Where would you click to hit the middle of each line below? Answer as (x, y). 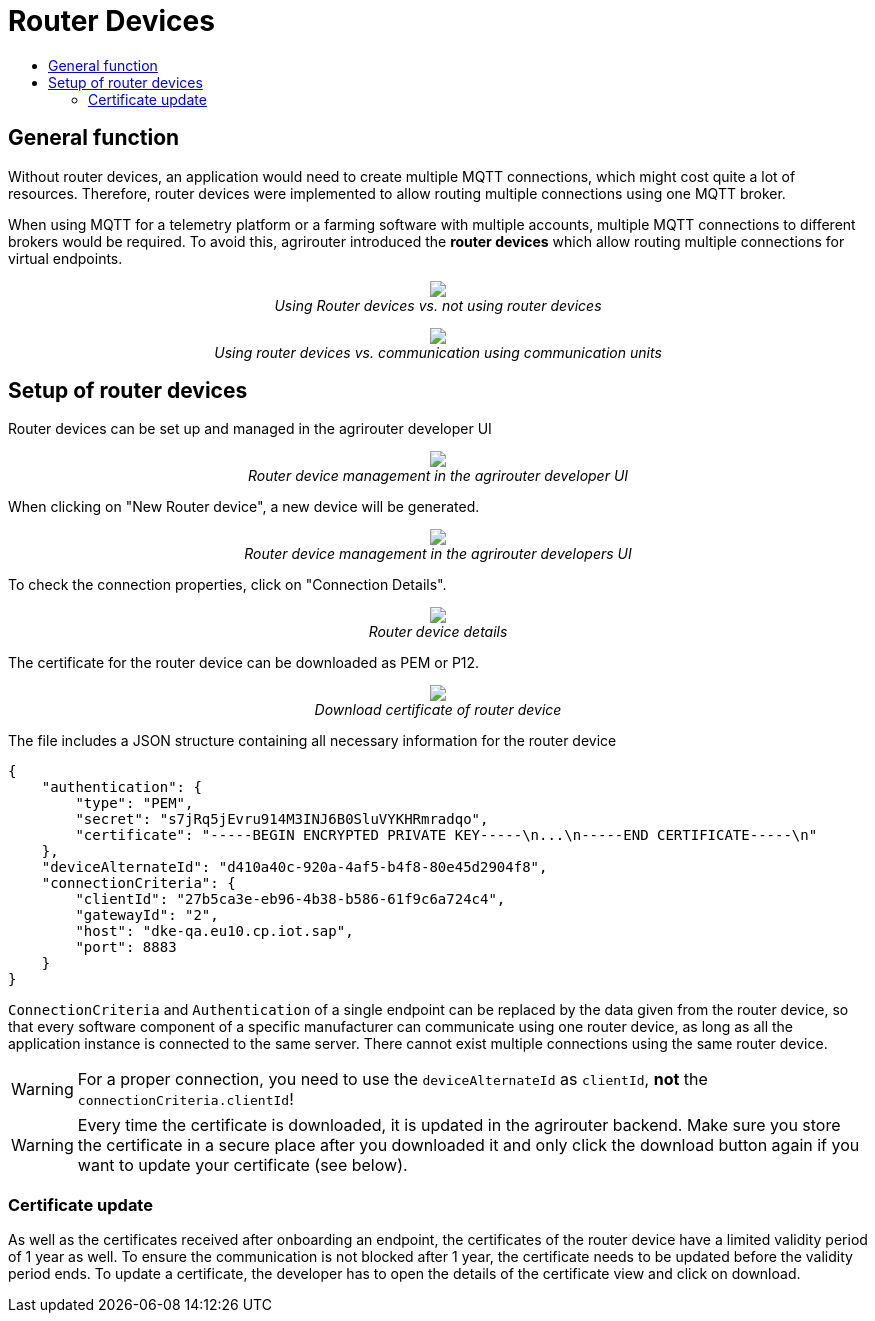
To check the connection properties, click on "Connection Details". (227, 585)
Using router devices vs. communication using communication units (438, 352)
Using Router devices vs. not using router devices (438, 305)
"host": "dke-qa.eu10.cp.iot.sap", (214, 931)
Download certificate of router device (438, 710)
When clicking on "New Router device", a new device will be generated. (244, 507)
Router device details (438, 632)
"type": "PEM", (134, 803)
